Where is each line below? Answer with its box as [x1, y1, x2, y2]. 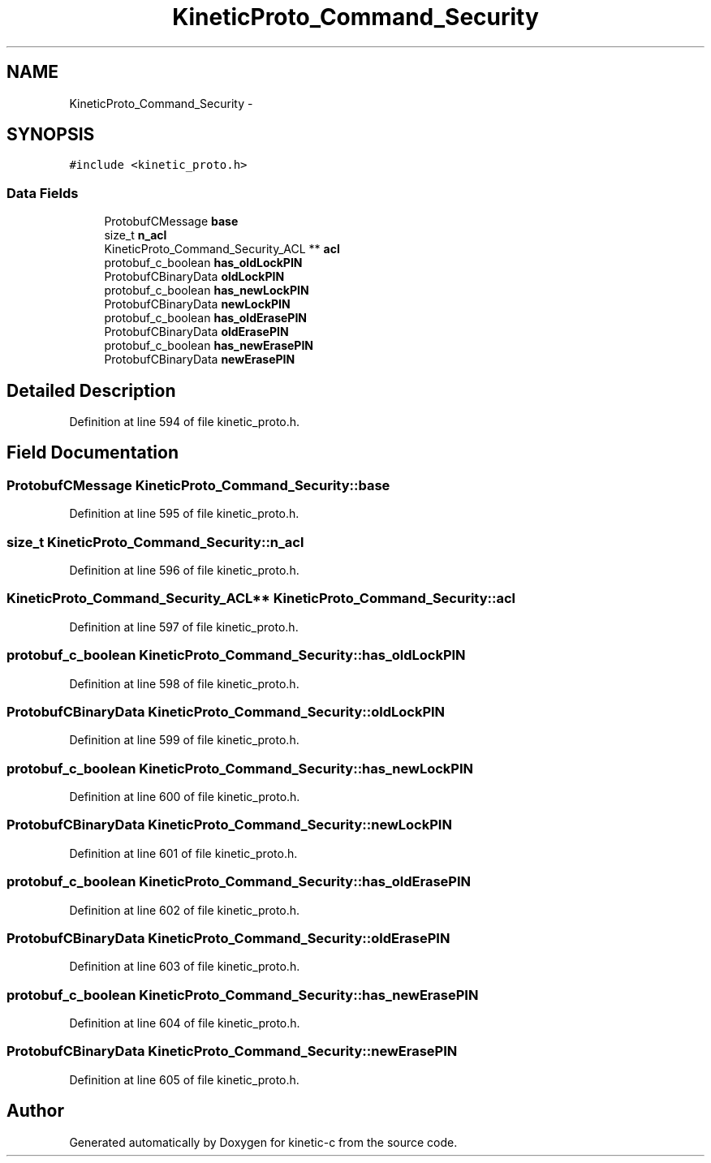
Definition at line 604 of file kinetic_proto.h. [69, 1016, 300, 1030]
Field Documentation [6, 442, 179, 463]
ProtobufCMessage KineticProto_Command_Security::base [6, 476, 390, 493]
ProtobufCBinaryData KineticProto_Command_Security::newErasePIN [6, 1043, 458, 1060]
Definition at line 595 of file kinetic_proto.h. [69, 506, 299, 521]
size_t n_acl [104, 228, 167, 243]
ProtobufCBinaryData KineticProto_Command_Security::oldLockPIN [6, 703, 446, 720]
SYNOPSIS [6, 124, 95, 145]
